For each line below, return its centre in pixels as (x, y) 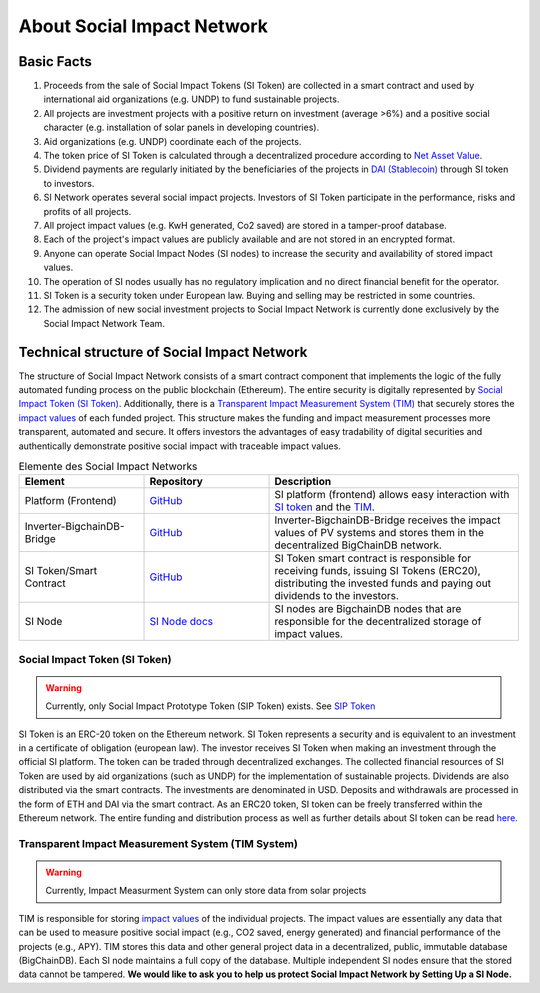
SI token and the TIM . (324, 507)
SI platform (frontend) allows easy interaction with (392, 495)
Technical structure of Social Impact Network (163, 351)
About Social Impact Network (143, 26)
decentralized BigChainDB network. (358, 545)
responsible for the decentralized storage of (378, 622)
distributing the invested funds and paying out (383, 583)
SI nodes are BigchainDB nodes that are (368, 609)
